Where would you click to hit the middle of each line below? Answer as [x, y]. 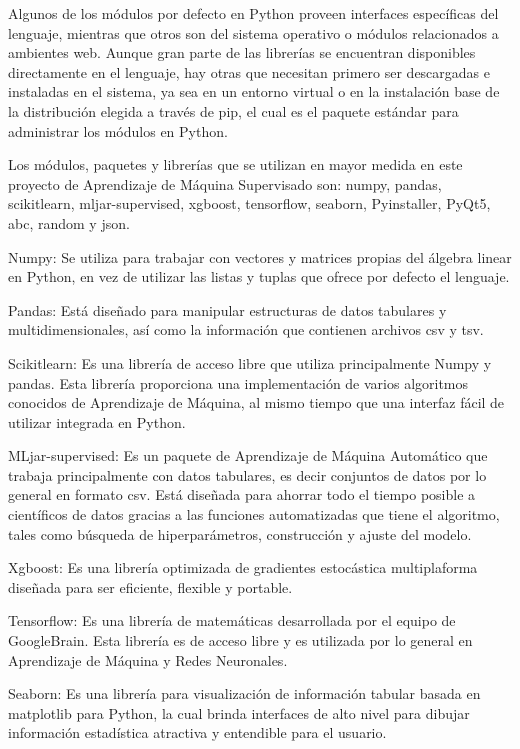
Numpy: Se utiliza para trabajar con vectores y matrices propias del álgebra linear [260, 256]
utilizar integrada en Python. [97, 421]
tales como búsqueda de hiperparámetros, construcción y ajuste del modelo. [240, 533]
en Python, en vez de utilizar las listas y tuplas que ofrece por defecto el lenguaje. [259, 276]
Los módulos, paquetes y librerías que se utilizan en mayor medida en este [235, 164]
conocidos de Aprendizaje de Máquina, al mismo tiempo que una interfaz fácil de [256, 402]
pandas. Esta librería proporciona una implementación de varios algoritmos [238, 382]
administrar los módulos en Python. [118, 130]
